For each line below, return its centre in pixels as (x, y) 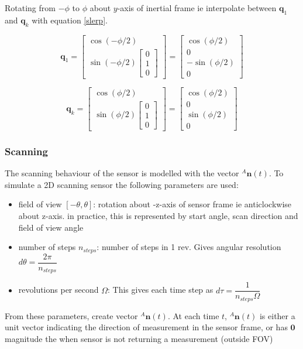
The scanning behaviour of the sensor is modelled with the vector (122, 173)
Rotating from (30, 8)
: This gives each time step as (161, 290)
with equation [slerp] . (70, 20)
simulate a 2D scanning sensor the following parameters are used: (122, 184)
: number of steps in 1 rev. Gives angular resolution (189, 247)
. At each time (193, 315)
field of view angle (51, 227)
